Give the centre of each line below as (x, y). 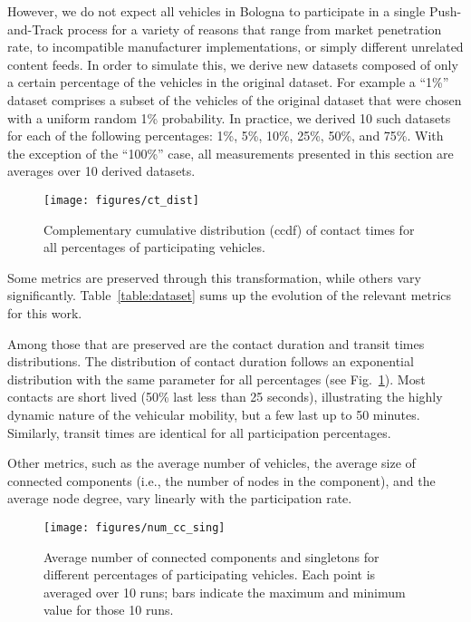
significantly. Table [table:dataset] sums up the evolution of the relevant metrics (230, 295)
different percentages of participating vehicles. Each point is (210, 574)
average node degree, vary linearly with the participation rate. (180, 498)
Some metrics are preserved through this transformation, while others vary (214, 277)
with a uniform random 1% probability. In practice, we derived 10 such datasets (229, 117)
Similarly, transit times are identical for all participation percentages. (199, 432)
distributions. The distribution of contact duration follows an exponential (211, 361)
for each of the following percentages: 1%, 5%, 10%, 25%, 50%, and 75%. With (226, 136)
